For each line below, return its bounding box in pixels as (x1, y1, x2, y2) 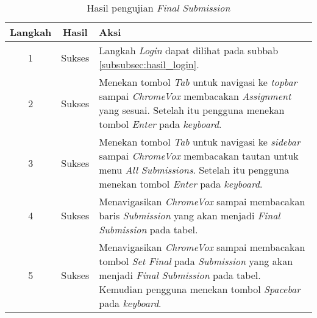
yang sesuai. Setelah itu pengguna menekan (99, 103, 285, 117)
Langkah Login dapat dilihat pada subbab (99, 43, 279, 57)
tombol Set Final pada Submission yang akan (99, 254, 293, 268)
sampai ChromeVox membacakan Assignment (99, 89, 291, 103)
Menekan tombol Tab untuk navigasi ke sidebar (99, 135, 301, 149)
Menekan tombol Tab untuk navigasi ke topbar (99, 75, 297, 89)
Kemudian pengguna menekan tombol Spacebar (99, 282, 301, 296)
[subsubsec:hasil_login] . (99, 57, 199, 71)
